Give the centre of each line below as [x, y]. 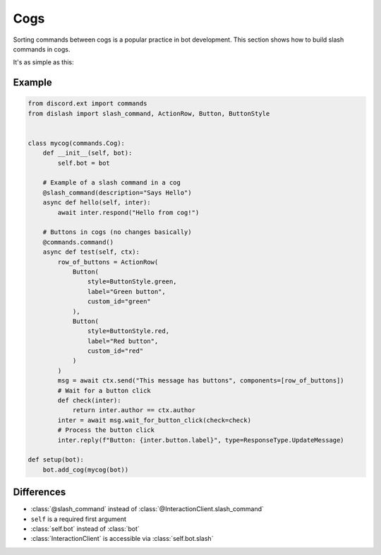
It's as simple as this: [43, 62]
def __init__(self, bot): [87, 153]
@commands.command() [78, 242]
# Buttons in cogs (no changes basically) [117, 232]
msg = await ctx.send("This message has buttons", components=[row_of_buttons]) [201, 381]
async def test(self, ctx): [91, 252]
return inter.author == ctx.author [134, 410]
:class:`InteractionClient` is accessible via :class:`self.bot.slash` [122, 539]
